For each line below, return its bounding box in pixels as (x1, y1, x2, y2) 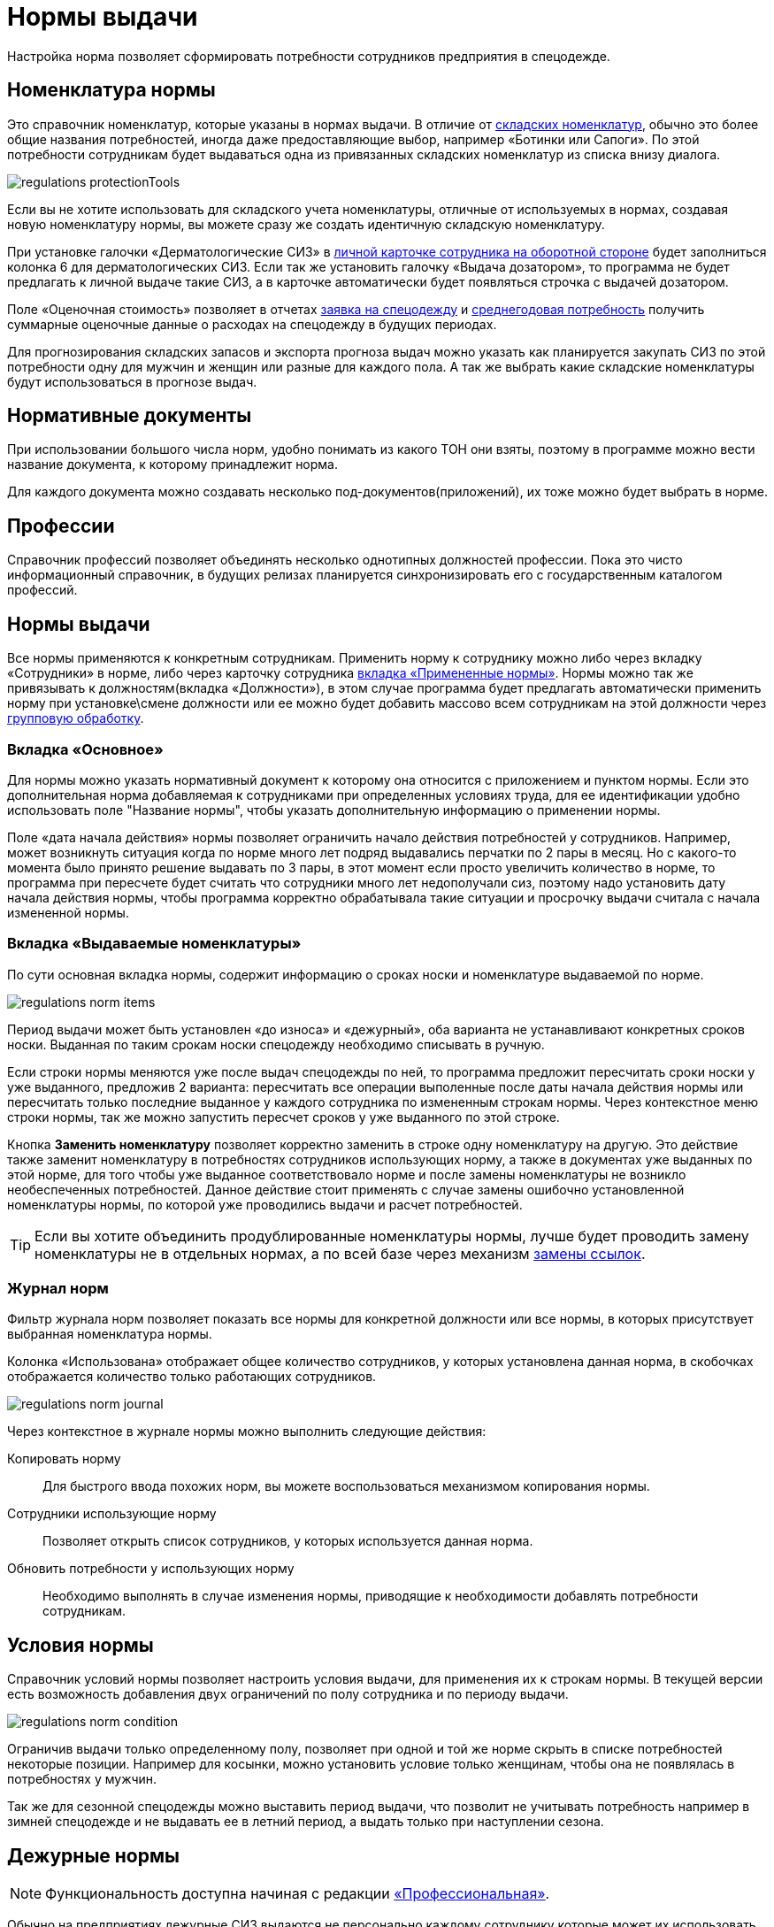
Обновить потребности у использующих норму (7, 1561, 295, 1577)
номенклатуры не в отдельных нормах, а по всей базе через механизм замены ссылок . (34, 1244, 646, 1263)
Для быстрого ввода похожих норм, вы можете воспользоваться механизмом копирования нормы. (42, 1478, 650, 1494)
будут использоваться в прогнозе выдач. (7, 373, 257, 389)
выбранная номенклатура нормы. (7, 1326, 212, 1342)
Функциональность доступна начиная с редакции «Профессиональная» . (45, 1885, 550, 1903)
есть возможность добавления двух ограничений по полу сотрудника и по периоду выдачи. (7, 1686, 569, 1702)
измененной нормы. (7, 904, 129, 920)
